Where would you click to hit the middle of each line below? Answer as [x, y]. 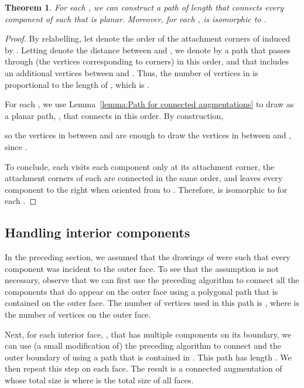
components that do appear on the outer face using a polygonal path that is [141, 291]
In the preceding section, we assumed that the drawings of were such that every [148, 257]
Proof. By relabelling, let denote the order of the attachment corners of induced [148, 38]
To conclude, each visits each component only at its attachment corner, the [140, 166]
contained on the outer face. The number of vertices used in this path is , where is [152, 303]
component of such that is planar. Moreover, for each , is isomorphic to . [136, 18]
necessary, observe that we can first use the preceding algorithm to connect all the [152, 280]
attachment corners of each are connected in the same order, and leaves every [144, 178]
